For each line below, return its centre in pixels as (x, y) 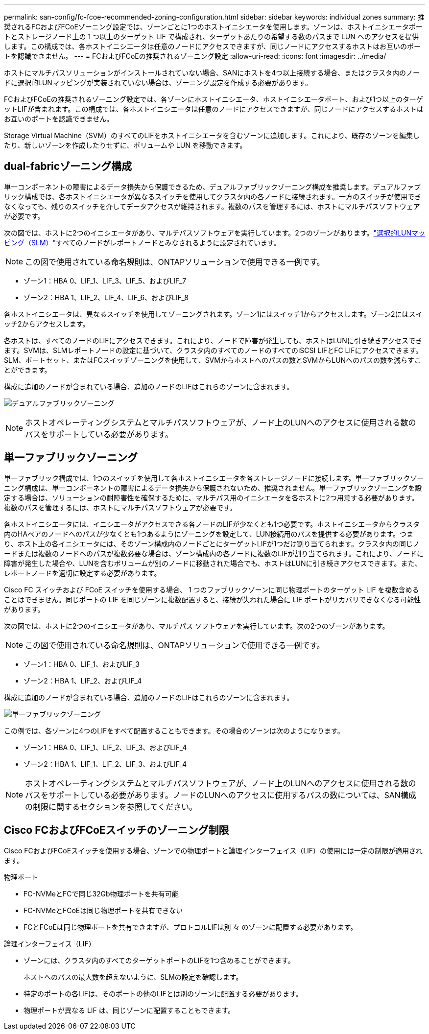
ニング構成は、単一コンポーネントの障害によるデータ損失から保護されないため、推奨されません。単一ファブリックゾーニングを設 (213, 488)
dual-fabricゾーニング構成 (68, 166)
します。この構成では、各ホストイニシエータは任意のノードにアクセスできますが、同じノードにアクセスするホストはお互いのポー (212, 46)
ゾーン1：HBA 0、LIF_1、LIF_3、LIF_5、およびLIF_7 (105, 281)
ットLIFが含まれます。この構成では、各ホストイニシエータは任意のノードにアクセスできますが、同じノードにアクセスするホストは (214, 109)
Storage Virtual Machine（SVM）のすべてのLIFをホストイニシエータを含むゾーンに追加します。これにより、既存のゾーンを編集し (212, 135)
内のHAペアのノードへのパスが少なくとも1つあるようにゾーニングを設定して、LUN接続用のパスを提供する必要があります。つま (209, 534)
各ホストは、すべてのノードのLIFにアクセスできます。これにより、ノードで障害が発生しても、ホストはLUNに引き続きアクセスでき (213, 340)
